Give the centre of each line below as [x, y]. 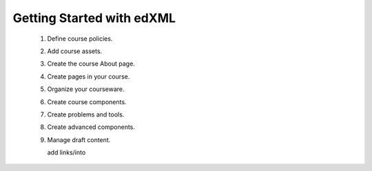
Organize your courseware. [86, 89]
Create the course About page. [91, 64]
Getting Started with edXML [94, 18]
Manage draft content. [79, 140]
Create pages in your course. [89, 77]
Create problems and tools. [86, 114]
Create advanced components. [91, 127]
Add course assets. [75, 51]
